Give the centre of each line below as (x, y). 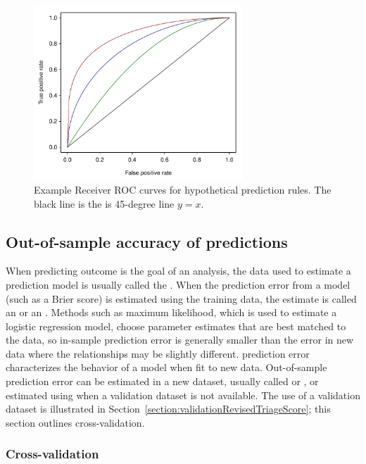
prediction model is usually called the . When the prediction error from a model (178, 284)
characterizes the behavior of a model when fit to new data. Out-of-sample (166, 367)
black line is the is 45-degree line (104, 203)
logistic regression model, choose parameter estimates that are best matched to (176, 326)
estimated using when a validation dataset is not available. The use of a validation (183, 395)
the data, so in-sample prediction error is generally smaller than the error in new (180, 340)
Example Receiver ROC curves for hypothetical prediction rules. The (183, 189)
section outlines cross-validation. (75, 422)
